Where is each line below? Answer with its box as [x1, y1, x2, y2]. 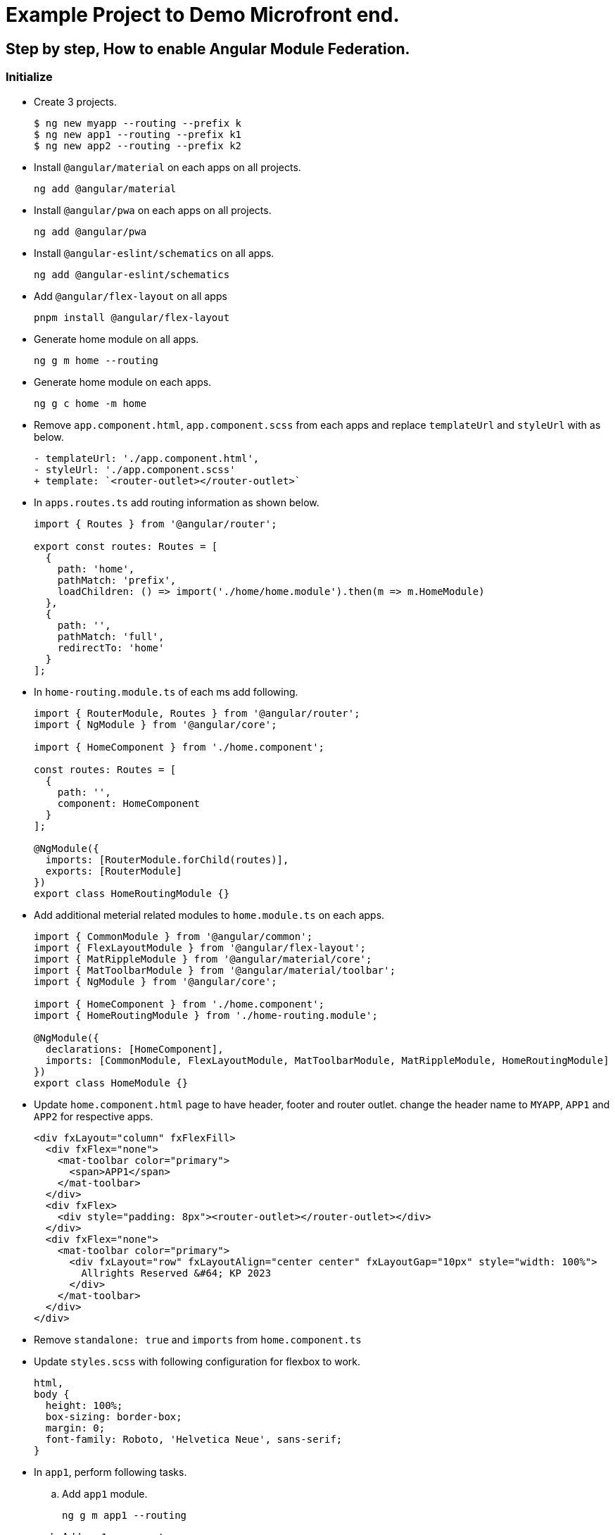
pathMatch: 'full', [57, 630, 165, 642]
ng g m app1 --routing [62, 1509, 187, 1521]
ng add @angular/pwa [34, 225, 147, 237]
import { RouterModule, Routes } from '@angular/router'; [34, 707, 360, 719]
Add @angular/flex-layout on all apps [34, 289, 227, 302]
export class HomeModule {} [34, 1077, 189, 1089]
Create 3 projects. [34, 95, 117, 108]
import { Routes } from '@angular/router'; [34, 518, 277, 530]
